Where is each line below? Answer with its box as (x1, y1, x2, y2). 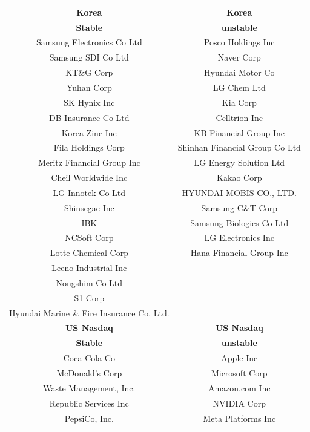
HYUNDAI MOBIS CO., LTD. (182, 186, 297, 198)
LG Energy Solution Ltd (194, 156, 285, 169)
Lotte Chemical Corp (50, 246, 128, 259)
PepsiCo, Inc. (64, 411, 114, 424)
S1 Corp (74, 291, 105, 304)
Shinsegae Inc (64, 201, 114, 214)
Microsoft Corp (211, 367, 268, 379)
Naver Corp (217, 51, 261, 64)
